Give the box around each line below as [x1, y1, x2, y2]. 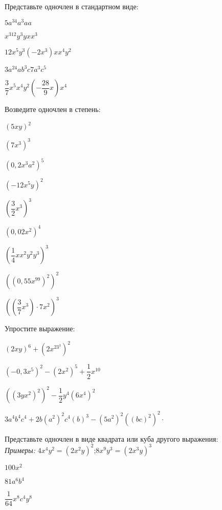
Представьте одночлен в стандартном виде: [5, 1, 139, 11]
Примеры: [5, 444, 36, 455]
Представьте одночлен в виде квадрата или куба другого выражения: [5, 433, 218, 444]
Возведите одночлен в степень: [5, 104, 101, 115]
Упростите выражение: [5, 323, 75, 334]
